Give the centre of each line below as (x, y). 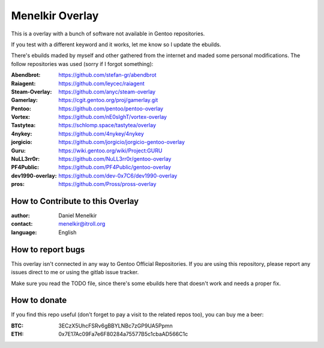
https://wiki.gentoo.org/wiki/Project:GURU (110, 151)
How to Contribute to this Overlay (75, 201)
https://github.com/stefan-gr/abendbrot (107, 75)
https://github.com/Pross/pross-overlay (107, 184)
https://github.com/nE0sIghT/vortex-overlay (113, 117)
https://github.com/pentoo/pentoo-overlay (111, 109)
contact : (22, 224)
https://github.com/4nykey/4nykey (101, 133)
